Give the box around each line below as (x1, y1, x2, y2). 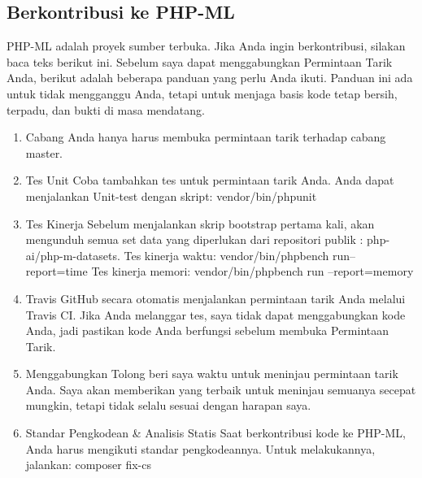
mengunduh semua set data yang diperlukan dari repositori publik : (25, 231, 363, 248)
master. (25, 144, 63, 161)
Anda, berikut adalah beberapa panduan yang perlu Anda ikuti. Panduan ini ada (7, 69, 413, 86)
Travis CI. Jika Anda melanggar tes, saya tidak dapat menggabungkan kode (25, 306, 406, 323)
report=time (25, 263, 88, 280)
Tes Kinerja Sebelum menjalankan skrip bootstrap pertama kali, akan (25, 215, 375, 232)
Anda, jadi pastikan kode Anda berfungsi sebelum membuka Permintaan (25, 322, 389, 339)
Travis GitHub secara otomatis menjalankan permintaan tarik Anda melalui (25, 289, 406, 306)
